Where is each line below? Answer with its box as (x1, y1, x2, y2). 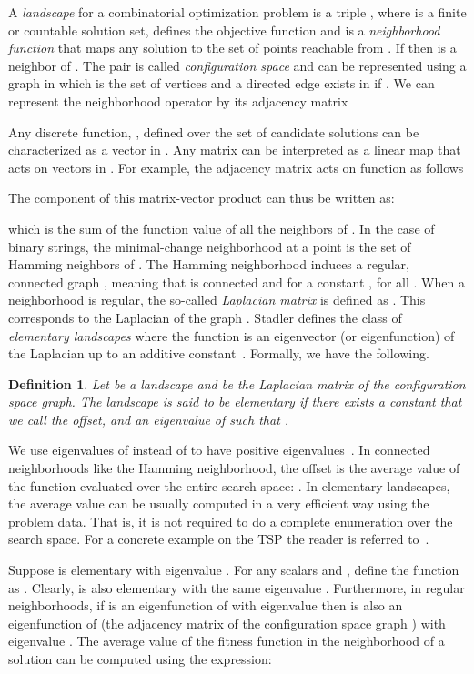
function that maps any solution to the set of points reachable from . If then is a (8, 38, 457, 57)
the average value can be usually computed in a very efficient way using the (8, 494, 429, 513)
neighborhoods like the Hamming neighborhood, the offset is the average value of (8, 458, 460, 478)
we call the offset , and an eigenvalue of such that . (8, 409, 289, 428)
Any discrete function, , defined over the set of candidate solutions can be (8, 122, 419, 141)
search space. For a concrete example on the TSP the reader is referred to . (8, 529, 429, 548)
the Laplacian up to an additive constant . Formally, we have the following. (8, 344, 429, 363)
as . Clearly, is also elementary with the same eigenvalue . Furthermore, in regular (8, 578, 465, 597)
